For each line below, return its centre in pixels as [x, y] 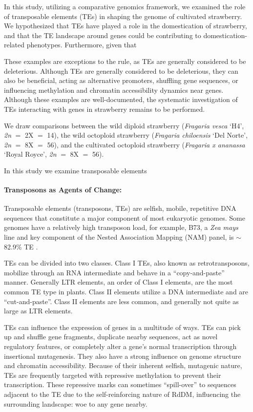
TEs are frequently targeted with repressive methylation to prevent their [113, 375]
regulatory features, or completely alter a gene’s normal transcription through [120, 346]
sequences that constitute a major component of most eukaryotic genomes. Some [125, 217]
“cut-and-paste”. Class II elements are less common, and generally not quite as [121, 301]
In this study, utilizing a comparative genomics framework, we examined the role [125, 6]
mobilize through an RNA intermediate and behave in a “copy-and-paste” [114, 272]
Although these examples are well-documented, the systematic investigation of [121, 99]
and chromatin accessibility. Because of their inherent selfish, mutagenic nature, [123, 365]
